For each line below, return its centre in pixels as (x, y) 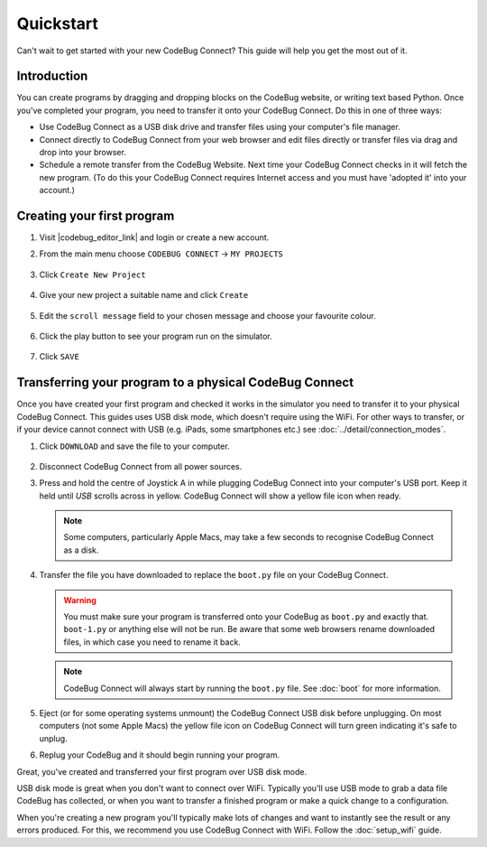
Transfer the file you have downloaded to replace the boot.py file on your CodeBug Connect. (214, 575)
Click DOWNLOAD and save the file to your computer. (134, 446)
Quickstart (58, 23)
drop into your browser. (83, 153)
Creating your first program (96, 216)
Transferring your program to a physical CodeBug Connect (185, 382)
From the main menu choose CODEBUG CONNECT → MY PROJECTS (161, 254)
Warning (80, 600)
